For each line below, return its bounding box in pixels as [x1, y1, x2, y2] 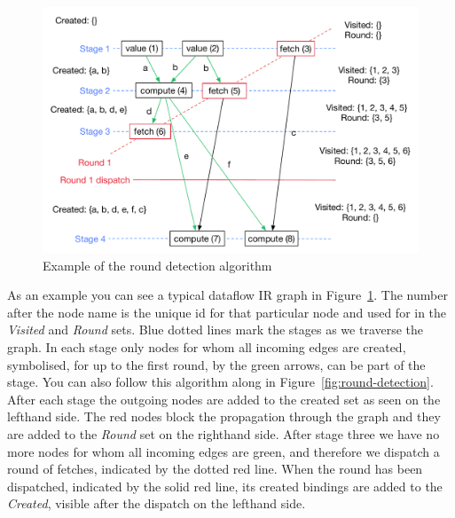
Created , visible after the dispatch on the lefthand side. [7, 494, 306, 513]
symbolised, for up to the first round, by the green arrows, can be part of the [7, 355, 426, 373]
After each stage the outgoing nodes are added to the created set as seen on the [7, 389, 441, 408]
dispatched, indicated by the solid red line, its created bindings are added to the [7, 476, 443, 495]
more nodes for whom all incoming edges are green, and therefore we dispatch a [7, 442, 440, 460]
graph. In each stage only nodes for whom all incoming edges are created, [7, 337, 406, 356]
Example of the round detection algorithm [43, 255, 272, 274]
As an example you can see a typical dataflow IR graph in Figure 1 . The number [7, 286, 448, 304]
